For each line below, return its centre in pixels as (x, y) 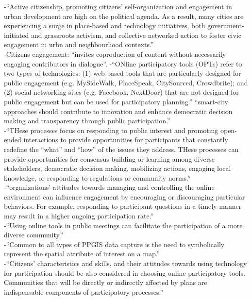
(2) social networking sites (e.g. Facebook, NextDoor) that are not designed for (121, 92)
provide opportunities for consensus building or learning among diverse (109, 158)
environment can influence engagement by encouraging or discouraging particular (125, 196)
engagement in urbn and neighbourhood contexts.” (79, 44)
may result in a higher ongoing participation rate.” (79, 216)
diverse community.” (34, 235)
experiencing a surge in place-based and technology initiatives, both (105, 25)
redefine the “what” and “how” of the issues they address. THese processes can (121, 149)
